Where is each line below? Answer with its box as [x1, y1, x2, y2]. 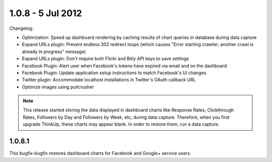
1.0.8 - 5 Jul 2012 [9, 8, 83, 19]
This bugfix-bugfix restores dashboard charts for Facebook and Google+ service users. [9, 150, 191, 156]
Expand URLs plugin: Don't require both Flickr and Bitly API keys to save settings [22, 56, 189, 62]
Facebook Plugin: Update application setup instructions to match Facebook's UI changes [22, 70, 207, 76]
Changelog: [9, 25, 34, 31]
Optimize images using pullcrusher [22, 84, 94, 90]
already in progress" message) [22, 48, 86, 55]
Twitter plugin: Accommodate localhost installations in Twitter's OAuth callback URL [22, 77, 196, 83]
